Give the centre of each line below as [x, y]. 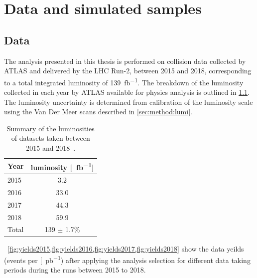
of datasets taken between [51, 138]
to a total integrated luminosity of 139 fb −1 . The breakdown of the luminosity [124, 81]
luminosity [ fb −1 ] [62, 166]
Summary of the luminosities [51, 128]
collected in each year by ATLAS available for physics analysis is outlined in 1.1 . [127, 92]
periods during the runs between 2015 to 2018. [75, 270]
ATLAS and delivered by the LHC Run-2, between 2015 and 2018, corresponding [128, 71]
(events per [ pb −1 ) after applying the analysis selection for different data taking [127, 259]
